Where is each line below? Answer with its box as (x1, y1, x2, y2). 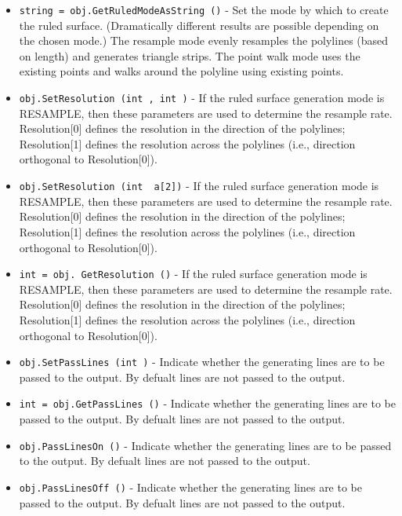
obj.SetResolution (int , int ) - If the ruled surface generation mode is (19, 90, 385, 106)
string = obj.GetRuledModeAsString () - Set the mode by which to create (19, 2, 389, 17)
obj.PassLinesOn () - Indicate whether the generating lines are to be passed (19, 437, 392, 453)
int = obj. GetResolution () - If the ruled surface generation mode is (19, 265, 368, 282)
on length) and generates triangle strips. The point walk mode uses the (19, 47, 360, 64)
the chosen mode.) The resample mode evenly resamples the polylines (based (19, 32, 389, 49)
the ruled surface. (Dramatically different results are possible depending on (19, 16, 379, 33)
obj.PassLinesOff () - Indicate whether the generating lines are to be (19, 478, 362, 495)
